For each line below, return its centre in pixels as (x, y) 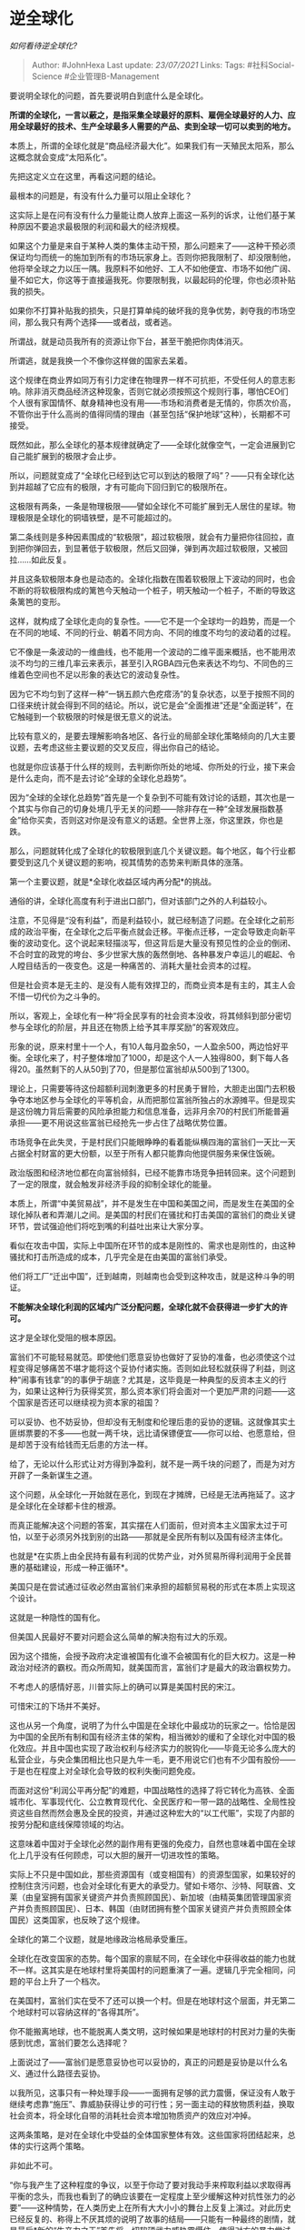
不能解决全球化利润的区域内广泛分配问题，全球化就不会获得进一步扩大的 (144, 1307)
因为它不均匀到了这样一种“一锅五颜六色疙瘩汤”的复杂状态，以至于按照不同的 (152, 693)
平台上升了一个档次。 (65, 1981)
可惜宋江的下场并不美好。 (57, 1706)
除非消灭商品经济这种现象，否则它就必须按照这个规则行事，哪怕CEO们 (157, 391)
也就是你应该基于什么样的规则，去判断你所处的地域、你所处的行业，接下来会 (152, 766)
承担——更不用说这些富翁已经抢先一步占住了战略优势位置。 (121, 1122)
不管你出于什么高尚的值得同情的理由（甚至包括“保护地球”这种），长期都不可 (150, 414)
